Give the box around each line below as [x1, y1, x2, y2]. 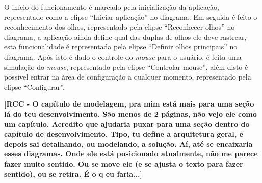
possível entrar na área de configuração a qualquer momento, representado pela [4, 71, 251, 82]
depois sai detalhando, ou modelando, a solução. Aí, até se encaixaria [4, 138, 253, 149]
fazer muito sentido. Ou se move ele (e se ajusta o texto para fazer [4, 158, 243, 169]
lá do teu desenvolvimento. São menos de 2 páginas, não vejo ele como [4, 108, 257, 119]
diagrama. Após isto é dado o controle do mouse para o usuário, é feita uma [4, 51, 242, 62]
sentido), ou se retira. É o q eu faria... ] [4, 168, 142, 179]
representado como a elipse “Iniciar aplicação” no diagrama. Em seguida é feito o [4, 11, 257, 22]
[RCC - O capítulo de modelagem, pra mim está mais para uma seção [4, 98, 254, 109]
